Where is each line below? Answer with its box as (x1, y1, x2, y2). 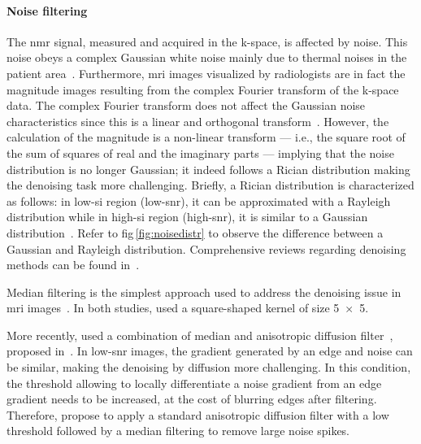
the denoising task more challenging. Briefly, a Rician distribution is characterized (7, 176, 414, 194)
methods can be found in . (7, 256, 140, 273)
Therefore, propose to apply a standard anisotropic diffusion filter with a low (7, 406, 389, 423)
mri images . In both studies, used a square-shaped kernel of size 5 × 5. (7, 299, 369, 316)
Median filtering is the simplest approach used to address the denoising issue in (7, 283, 401, 300)
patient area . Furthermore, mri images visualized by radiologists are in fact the (7, 64, 406, 81)
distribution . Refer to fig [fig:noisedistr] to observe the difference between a (7, 224, 384, 241)
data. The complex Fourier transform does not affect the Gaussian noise (7, 97, 366, 114)
